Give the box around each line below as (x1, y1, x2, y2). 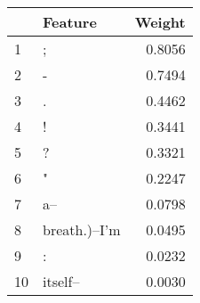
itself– (43, 271, 80, 291)
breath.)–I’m (43, 219, 121, 240)
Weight (134, 12, 186, 32)
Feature (43, 12, 97, 32)
